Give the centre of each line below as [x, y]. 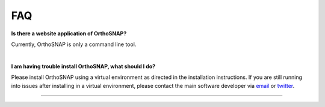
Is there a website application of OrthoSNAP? [69, 33]
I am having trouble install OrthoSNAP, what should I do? [83, 66]
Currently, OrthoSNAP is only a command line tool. [74, 44]
